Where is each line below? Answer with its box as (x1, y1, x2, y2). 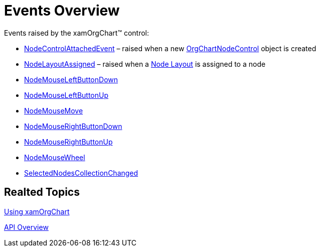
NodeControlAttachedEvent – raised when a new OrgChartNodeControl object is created (24, 44, 316, 53)
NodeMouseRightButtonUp (24, 137, 113, 146)
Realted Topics (4, 186, 80, 199)
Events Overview (4, 2, 120, 19)
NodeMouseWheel (24, 153, 85, 162)
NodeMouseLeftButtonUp (24, 90, 109, 99)
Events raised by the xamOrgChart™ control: (4, 28, 149, 37)
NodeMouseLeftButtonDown (24, 75, 118, 84)
